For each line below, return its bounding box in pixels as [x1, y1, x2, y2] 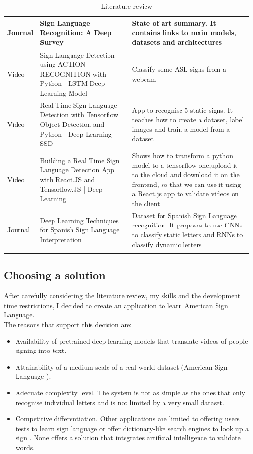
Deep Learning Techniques [40, 215, 119, 225]
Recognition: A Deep [40, 27, 112, 38]
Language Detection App [40, 165, 115, 175]
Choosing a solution [4, 268, 106, 283]
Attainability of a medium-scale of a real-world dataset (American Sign [15, 361, 228, 371]
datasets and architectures [132, 37, 222, 47]
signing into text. [15, 345, 67, 355]
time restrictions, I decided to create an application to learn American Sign [4, 300, 228, 310]
